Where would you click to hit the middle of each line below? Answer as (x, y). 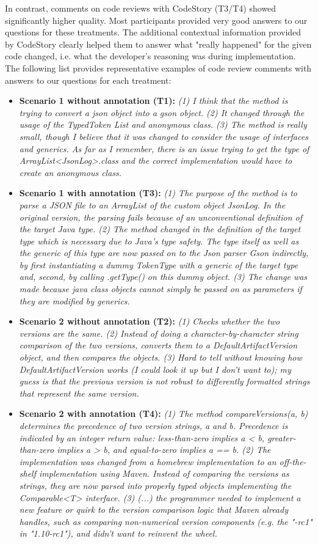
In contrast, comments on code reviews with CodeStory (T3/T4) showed (141, 8)
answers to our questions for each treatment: (88, 80)
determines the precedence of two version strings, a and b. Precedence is (154, 425)
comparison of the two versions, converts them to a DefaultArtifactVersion (158, 345)
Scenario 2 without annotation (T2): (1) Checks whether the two (150, 321)
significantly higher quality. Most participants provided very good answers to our (156, 20)
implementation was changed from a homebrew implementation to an (148, 461)
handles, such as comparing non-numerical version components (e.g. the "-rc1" (166, 521)
